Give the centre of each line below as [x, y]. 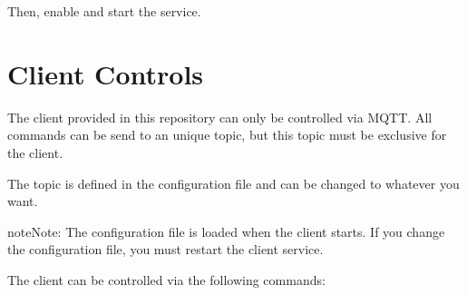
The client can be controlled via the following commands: [166, 279]
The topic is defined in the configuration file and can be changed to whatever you [233, 183]
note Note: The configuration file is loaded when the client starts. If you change [226, 231]
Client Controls [106, 73]
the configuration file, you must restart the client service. [165, 249]
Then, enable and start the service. [104, 11]
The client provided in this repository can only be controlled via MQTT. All [220, 117]
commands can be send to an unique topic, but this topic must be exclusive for [227, 135]
